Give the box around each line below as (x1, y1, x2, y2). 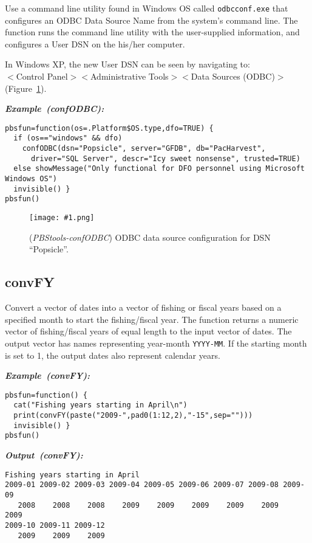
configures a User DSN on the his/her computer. (5, 37, 185, 50)
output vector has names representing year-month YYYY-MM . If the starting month (5, 336, 307, 349)
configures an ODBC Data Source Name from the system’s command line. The (5, 13, 298, 26)
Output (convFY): (5, 449, 83, 462)
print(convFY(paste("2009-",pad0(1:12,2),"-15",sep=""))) (13, 411, 253, 420)
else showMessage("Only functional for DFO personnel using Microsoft (13, 164, 305, 173)
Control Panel (16, 70, 68, 83)
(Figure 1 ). (5, 81, 47, 94)
